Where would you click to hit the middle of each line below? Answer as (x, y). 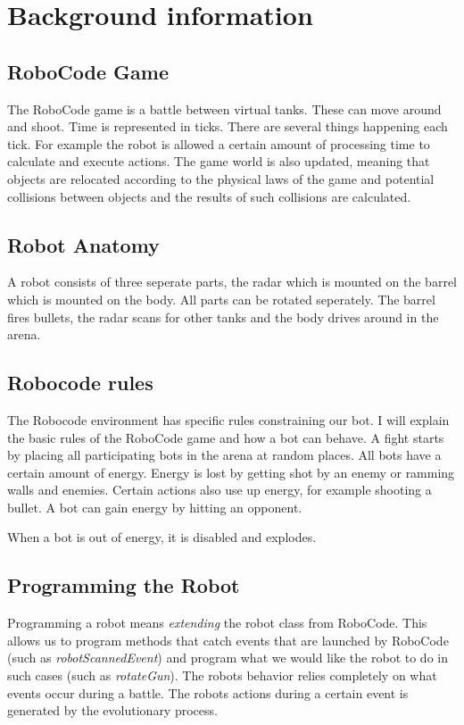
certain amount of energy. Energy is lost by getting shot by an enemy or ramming (231, 472)
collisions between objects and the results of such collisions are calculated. (209, 196)
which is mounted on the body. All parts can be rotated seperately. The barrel (221, 299)
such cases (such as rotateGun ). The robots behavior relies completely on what (222, 675)
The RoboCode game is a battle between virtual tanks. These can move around (224, 108)
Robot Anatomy (83, 244)
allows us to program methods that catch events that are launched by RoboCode (228, 640)
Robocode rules (80, 383)
